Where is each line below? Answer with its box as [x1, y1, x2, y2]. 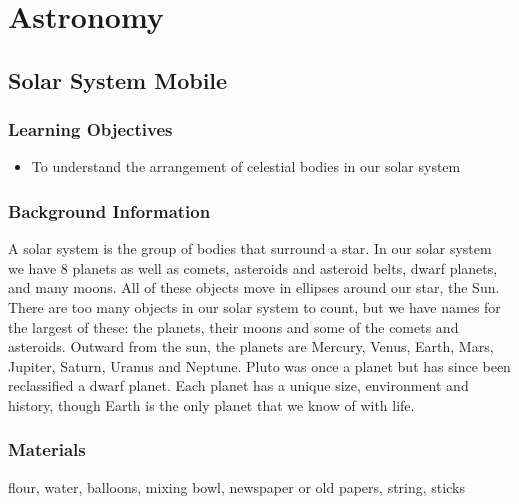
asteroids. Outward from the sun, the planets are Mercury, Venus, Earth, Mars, [8, 336, 494, 357]
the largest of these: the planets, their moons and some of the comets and [8, 316, 459, 337]
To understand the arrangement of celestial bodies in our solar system [31, 156, 461, 177]
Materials [8, 437, 86, 462]
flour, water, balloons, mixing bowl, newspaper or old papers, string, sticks [8, 476, 465, 497]
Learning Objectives [8, 117, 173, 142]
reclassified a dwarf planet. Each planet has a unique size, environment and [8, 375, 469, 396]
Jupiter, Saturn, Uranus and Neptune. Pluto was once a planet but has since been [8, 355, 511, 376]
